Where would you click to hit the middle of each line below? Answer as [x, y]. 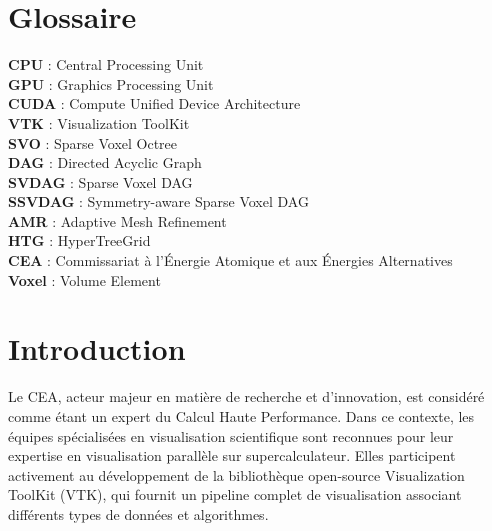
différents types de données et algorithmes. [138, 513]
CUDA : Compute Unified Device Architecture [154, 103]
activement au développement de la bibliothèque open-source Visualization [236, 474]
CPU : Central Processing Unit [106, 64]
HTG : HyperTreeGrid [79, 240]
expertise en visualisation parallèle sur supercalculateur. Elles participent [232, 455]
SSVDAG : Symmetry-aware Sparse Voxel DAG [158, 201]
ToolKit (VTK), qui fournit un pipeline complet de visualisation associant [235, 494]
